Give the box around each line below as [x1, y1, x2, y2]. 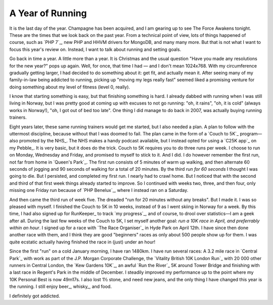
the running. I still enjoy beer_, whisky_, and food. [9, 283, 112, 290]
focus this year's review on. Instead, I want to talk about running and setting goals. [9, 46, 181, 53]
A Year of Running [9, 8, 87, 19]
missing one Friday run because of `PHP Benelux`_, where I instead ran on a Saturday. [9, 187, 189, 193]
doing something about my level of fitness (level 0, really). [9, 84, 130, 90]
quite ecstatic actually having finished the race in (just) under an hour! [9, 239, 156, 245]
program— [240, 131, 262, 137]
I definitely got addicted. [9, 293, 60, 299]
